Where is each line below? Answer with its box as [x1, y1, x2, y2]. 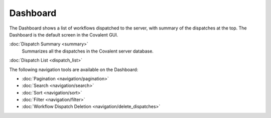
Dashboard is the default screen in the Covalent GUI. [9, 31, 118, 37]
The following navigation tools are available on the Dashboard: [9, 66, 139, 72]
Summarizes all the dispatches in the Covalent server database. [22, 48, 154, 54]
